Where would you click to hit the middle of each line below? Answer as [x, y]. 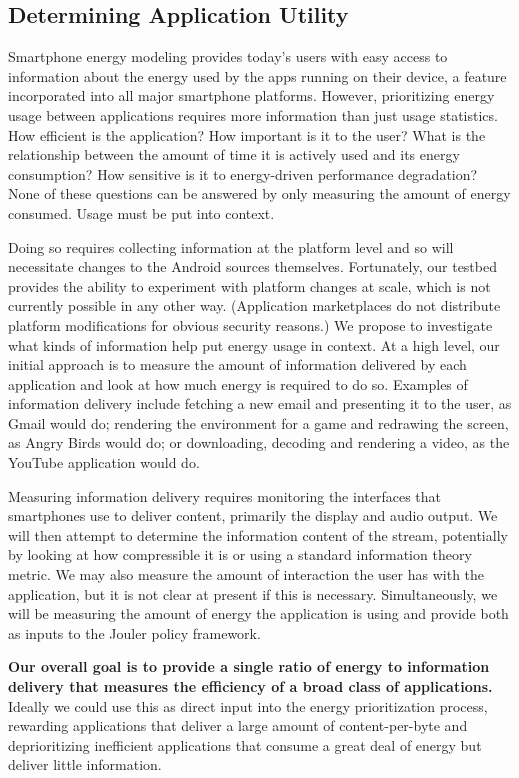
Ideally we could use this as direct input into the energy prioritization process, [248, 705]
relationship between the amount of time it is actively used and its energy [234, 154]
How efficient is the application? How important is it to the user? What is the [247, 134]
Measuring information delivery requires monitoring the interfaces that [224, 495]
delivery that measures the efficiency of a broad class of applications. [250, 686]
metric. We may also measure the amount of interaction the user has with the [246, 574]
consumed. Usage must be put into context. [141, 212]
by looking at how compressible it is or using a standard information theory [240, 554]
